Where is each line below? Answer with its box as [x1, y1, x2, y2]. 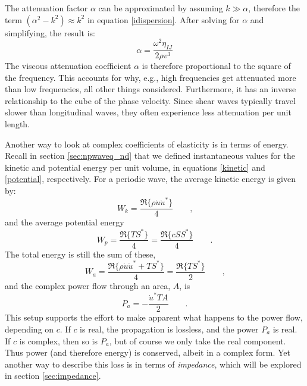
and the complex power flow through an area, [5, 279, 171, 291]
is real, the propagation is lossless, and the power [80, 322, 259, 335]
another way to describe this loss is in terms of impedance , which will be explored [5, 357, 302, 370]
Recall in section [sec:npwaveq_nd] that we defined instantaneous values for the [5, 149, 295, 162]
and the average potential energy [5, 216, 124, 228]
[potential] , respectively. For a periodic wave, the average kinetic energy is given [5, 172, 296, 185]
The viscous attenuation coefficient [5, 59, 131, 72]
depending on [5, 322, 54, 335]
